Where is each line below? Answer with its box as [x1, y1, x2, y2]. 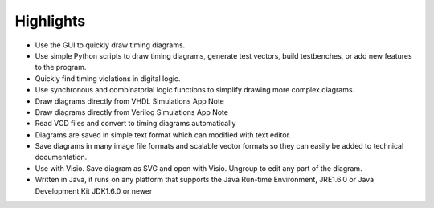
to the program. [35, 63, 87, 72]
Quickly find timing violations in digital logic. [35, 73, 181, 84]
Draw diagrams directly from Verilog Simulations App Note [35, 107, 229, 116]
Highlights [14, 12, 86, 30]
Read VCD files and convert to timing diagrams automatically [35, 119, 236, 128]
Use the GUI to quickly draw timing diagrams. [35, 40, 186, 50]
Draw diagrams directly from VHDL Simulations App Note [35, 96, 225, 106]
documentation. [35, 153, 88, 162]
